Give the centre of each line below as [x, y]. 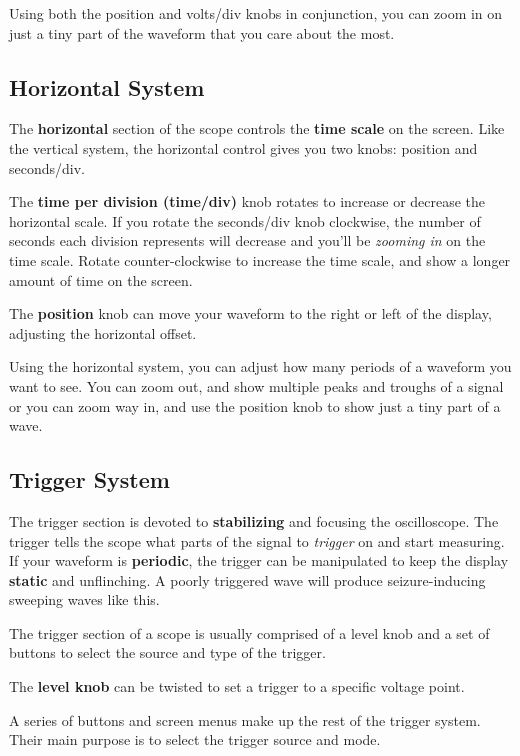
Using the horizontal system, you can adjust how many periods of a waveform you [260, 366]
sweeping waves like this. [84, 599]
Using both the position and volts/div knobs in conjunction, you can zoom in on [256, 13]
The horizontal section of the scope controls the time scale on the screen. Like [257, 128]
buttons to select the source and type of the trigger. [167, 652]
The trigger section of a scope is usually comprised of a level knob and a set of [249, 632]
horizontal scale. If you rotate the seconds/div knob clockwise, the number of [245, 220]
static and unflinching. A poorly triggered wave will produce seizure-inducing [247, 579]
